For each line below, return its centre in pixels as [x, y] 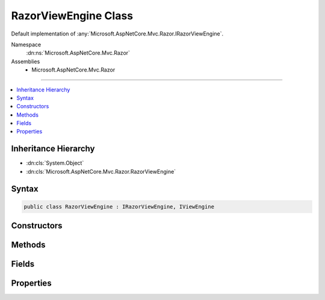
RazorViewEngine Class [72, 16]
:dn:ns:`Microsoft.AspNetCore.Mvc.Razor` [78, 53]
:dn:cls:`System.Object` [55, 163]
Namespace [26, 44]
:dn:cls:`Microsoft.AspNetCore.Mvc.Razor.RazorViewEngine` [101, 171]
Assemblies [26, 61]
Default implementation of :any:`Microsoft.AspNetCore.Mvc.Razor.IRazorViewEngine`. [117, 34]
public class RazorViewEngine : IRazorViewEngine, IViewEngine [119, 207]
